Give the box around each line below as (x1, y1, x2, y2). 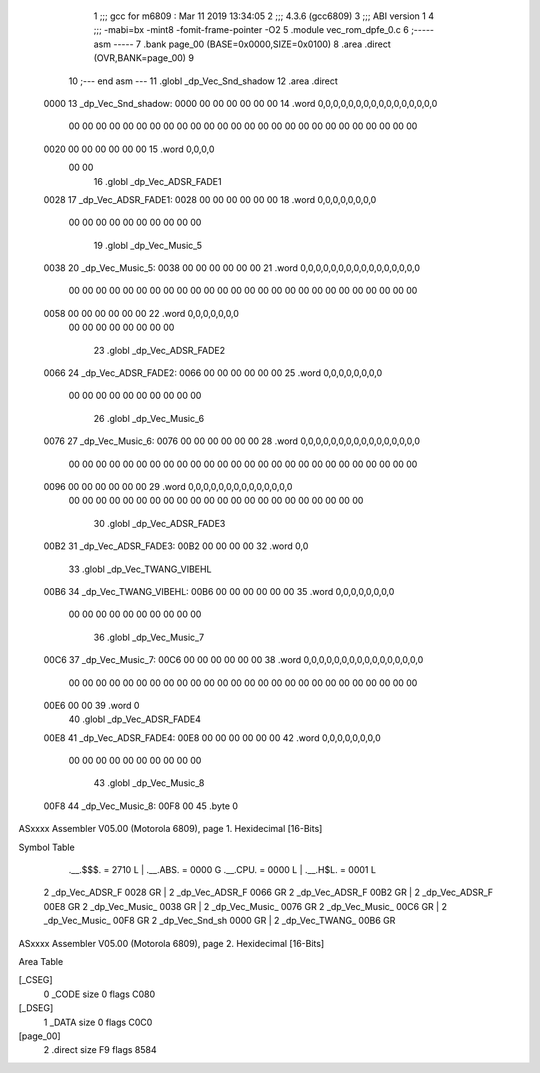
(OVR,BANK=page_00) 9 (93, 52, 195, 64)
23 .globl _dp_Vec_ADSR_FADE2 (93, 344, 226, 356)
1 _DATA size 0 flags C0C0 (43, 1016, 153, 1028)
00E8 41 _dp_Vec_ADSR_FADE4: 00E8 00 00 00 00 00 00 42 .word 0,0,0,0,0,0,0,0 (43, 731, 382, 744)
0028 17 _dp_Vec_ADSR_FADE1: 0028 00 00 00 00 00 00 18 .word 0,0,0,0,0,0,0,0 (43, 193, 377, 205)
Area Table (18, 955, 64, 967)
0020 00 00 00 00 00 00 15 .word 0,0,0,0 (43, 143, 215, 155)
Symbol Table (18, 841, 75, 853)
